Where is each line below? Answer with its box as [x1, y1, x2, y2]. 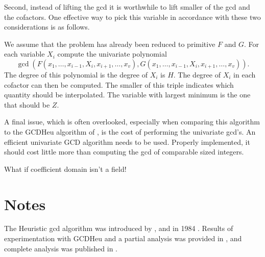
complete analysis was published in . [4, 243, 117, 253]
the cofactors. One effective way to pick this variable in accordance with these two [4, 11, 261, 22]
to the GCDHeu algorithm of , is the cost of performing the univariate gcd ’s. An [4, 126, 256, 137]
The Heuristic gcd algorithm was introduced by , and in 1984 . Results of [4, 223, 233, 234]
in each [233, 69, 256, 80]
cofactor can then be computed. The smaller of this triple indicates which [4, 79, 234, 90]
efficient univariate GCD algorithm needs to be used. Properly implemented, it [4, 136, 250, 147]
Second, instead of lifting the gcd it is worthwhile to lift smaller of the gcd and [4, 2, 250, 12]
